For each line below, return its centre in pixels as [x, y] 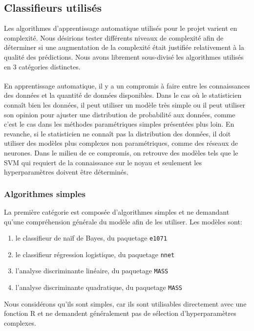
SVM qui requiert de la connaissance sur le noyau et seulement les [103, 162]
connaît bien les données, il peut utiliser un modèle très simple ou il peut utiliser [125, 104]
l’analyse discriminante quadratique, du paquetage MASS [99, 287]
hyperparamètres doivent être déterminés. [66, 172]
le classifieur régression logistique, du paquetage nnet [95, 254]
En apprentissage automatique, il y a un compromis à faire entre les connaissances [127, 85]
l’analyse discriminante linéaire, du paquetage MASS [92, 271]
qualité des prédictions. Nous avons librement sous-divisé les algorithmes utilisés [124, 56]
